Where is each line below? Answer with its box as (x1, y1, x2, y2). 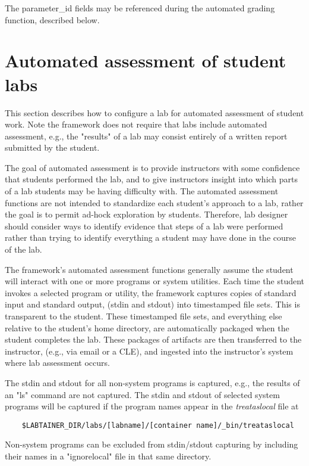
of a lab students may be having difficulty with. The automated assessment (5, 185, 279, 197)
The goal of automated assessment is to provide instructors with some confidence (5, 161, 300, 173)
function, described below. (5, 13, 100, 26)
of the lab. (5, 243, 42, 256)
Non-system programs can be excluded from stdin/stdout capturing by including (5, 438, 298, 451)
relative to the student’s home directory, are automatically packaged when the (5, 321, 289, 334)
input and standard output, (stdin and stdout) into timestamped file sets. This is (5, 298, 300, 310)
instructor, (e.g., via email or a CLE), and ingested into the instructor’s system (5, 344, 294, 357)
